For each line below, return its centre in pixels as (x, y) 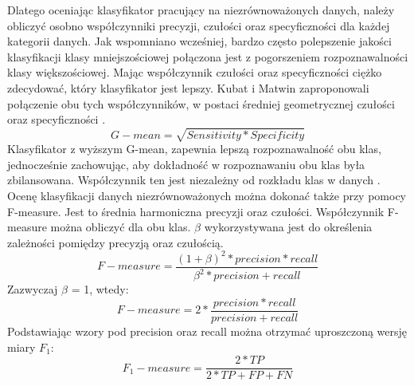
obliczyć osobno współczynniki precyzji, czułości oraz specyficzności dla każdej (199, 25)
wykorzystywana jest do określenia (288, 227)
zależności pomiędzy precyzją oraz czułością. (115, 242)
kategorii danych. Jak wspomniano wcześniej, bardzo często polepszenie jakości (199, 41)
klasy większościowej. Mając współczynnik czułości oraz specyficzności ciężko (195, 72)
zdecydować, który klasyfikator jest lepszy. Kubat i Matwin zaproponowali (188, 87)
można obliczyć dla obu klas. (121, 227)
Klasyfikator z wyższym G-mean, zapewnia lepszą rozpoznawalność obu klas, (194, 149)
